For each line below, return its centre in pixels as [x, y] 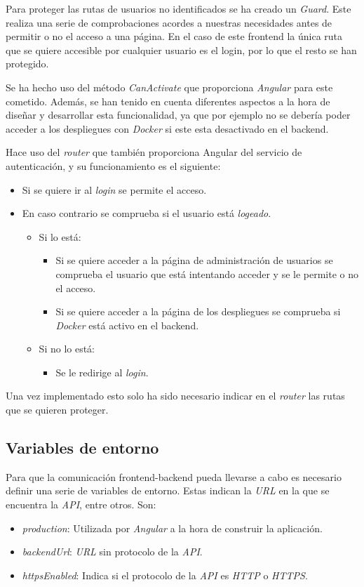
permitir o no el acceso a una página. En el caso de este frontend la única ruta [174, 36]
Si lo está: [60, 236]
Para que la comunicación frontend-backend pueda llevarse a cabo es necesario [174, 476]
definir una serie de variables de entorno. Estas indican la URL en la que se [168, 490]
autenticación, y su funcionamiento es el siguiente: [113, 165]
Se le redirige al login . [102, 372]
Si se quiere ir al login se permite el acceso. [114, 189]
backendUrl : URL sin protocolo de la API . [112, 552]
